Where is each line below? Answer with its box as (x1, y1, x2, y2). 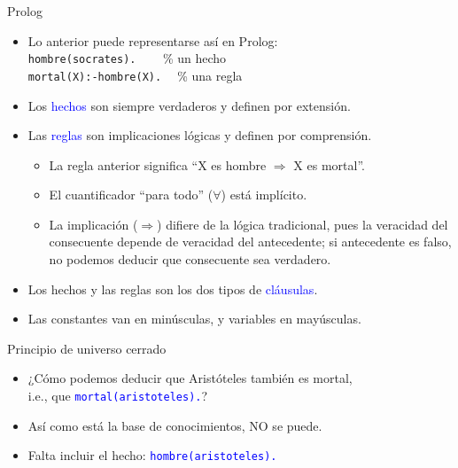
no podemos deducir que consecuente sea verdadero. (49, 250, 331, 269)
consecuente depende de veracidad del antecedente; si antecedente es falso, (49, 232, 452, 251)
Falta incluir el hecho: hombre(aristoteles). (27, 446, 277, 464)
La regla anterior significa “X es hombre (49, 155, 267, 174)
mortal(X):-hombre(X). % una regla (27, 66, 243, 84)
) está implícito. (221, 185, 307, 204)
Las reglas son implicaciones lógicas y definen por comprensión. (27, 126, 372, 144)
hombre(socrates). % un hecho (27, 49, 227, 67)
